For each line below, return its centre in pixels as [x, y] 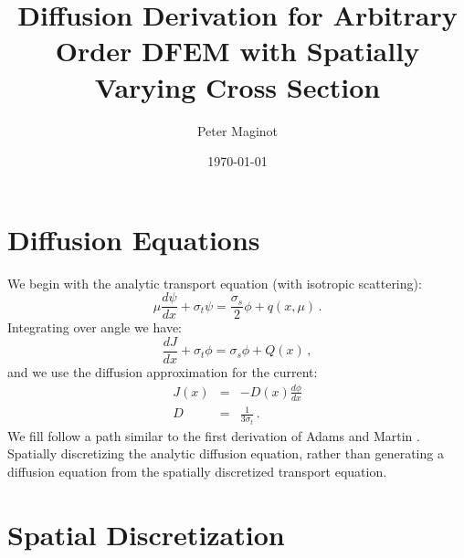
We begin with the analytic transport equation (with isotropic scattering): [215, 283]
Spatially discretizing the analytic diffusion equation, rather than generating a [226, 453]
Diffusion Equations [134, 239]
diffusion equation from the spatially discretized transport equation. [197, 471]
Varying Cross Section [237, 86]
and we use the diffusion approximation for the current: [163, 371]
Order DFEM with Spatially [237, 51]
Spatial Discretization [146, 534]
